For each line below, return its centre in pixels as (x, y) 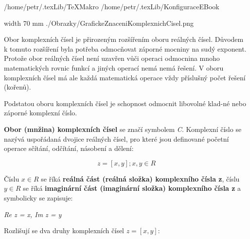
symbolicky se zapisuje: (38, 197)
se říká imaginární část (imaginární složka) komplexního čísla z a (132, 188)
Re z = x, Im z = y (33, 214)
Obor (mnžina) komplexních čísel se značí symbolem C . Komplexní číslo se (123, 129)
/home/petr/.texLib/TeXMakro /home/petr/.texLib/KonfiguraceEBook (112, 6)
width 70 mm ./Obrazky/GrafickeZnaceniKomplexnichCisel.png (99, 23)
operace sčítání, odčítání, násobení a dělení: (69, 148)
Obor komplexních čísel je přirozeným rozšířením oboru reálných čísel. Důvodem (124, 39)
